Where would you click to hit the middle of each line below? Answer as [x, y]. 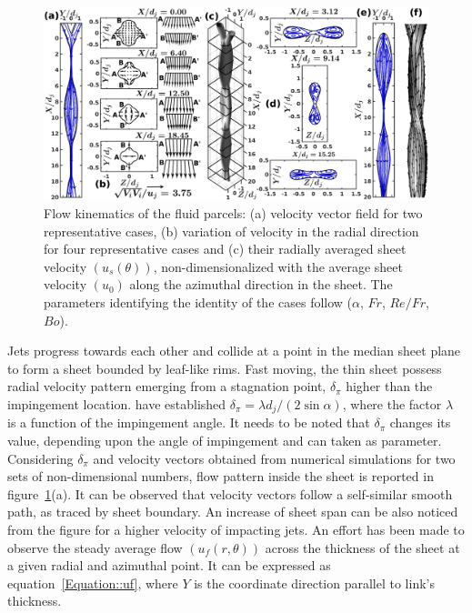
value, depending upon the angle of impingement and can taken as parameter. [225, 440]
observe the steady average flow [95, 547]
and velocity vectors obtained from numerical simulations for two [274, 458]
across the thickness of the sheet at [362, 547]
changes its [420, 422]
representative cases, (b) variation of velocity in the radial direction [231, 231]
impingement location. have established [117, 403]
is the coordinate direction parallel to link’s [314, 583]
